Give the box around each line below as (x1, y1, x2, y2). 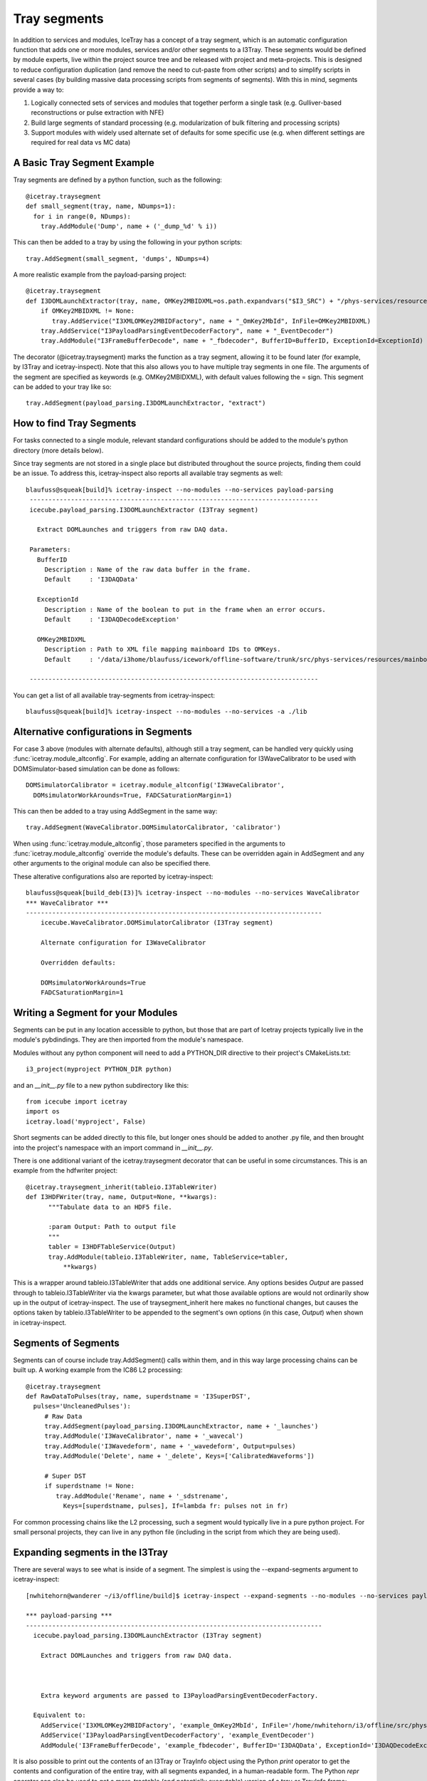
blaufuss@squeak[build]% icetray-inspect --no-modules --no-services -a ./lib (26, 707, 307, 716)
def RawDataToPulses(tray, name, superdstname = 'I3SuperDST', (26, 1392, 251, 1400)
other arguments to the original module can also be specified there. (13, 859, 211, 868)
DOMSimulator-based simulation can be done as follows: (13, 764, 180, 773)
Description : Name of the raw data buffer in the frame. (44, 565, 251, 573)
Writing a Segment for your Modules (13, 1007, 178, 1019)
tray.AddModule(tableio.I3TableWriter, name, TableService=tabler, (48, 1252, 289, 1261)
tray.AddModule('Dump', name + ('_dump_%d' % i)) (40, 222, 217, 230)
